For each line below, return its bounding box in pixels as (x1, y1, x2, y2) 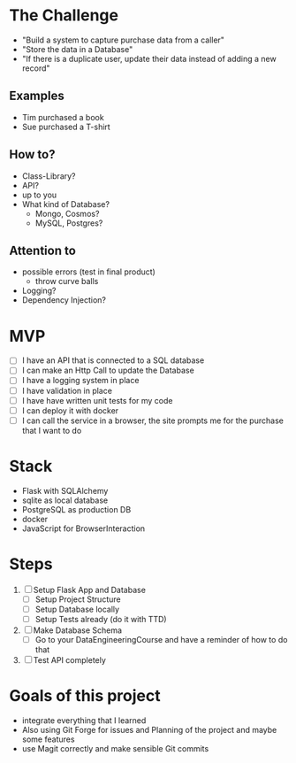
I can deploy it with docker (21, 405, 119, 416)
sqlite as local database (21, 495, 109, 505)
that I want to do (21, 425, 82, 435)
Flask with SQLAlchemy (21, 485, 109, 496)
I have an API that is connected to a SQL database (21, 355, 205, 366)
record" (21, 63, 50, 73)
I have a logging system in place (21, 375, 140, 386)
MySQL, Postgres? (34, 218, 103, 228)
